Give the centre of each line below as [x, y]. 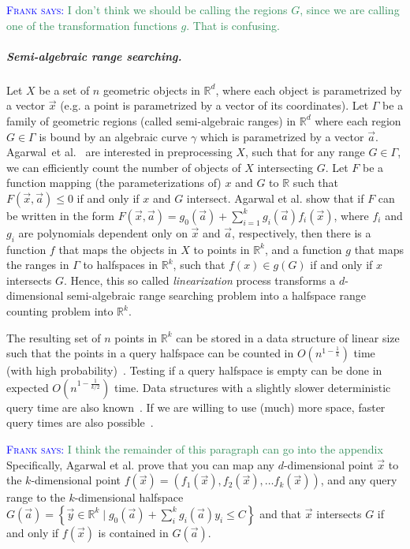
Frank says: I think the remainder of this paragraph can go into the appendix [195, 449]
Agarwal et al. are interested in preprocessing [119, 152]
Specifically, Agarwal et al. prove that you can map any [140, 464]
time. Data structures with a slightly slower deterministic [252, 387]
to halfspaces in [121, 265]
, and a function [303, 249]
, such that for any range [305, 152]
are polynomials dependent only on [103, 232]
